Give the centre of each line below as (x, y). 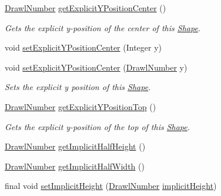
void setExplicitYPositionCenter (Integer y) (83, 47)
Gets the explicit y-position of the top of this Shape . (98, 126)
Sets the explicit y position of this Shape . (78, 87)
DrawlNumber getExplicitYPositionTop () (81, 106)
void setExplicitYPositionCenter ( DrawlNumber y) (96, 67)
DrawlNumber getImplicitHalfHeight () (75, 146)
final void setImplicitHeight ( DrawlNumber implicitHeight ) (111, 186)
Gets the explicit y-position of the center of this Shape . (103, 27)
